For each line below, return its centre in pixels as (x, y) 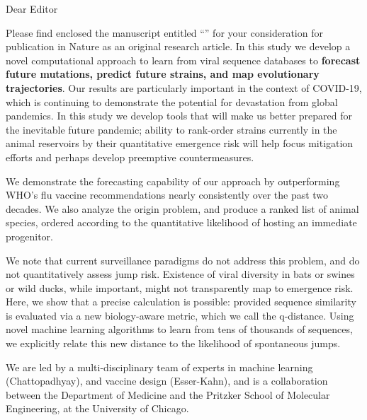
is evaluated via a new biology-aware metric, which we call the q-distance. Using (180, 315)
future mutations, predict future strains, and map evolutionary (163, 74)
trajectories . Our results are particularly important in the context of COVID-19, (184, 87)
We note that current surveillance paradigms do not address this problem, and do (183, 260)
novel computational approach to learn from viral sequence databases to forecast (183, 60)
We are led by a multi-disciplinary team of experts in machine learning (159, 367)
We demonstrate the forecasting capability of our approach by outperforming (173, 181)
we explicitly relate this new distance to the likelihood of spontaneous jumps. (173, 343)
